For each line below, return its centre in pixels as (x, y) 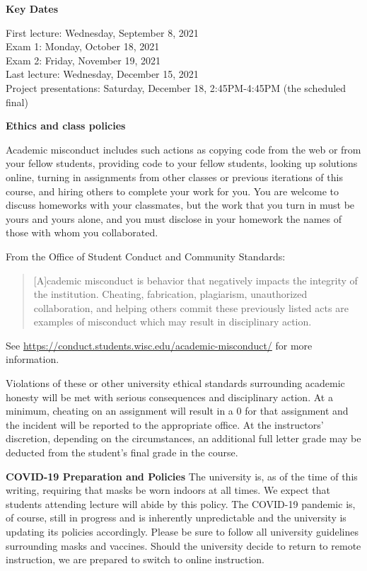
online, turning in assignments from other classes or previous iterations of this (174, 177)
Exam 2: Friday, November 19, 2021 (83, 60)
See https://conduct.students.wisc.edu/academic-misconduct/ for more (159, 345)
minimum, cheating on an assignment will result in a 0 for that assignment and (177, 411)
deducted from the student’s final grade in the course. (122, 452)
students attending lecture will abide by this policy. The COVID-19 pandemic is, (181, 503)
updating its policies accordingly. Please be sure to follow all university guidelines (182, 531)
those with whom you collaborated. (82, 232)
